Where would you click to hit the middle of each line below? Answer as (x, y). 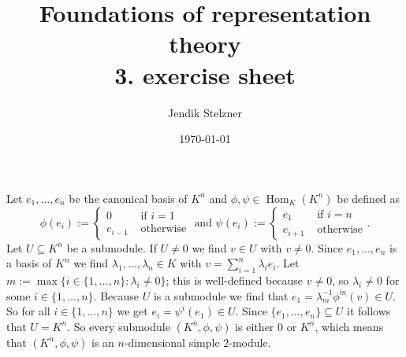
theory (205, 44)
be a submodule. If (112, 247)
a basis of (29, 263)
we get (132, 311)
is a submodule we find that (221, 295)
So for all (28, 311)
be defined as (369, 198)
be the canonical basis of (128, 198)
